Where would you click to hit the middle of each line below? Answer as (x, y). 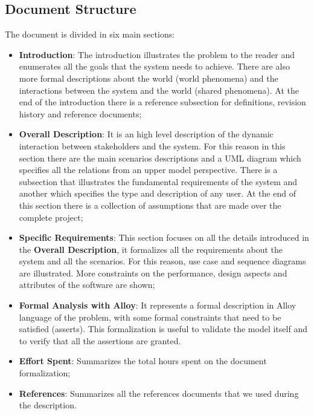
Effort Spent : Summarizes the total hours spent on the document (143, 361)
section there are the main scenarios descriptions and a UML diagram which (160, 158)
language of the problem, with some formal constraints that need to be (150, 317)
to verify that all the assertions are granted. (100, 340)
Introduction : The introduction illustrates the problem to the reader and (157, 54)
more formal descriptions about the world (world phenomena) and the (149, 78)
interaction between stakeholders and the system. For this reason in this (152, 145)
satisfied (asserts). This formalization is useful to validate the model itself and (163, 329)
